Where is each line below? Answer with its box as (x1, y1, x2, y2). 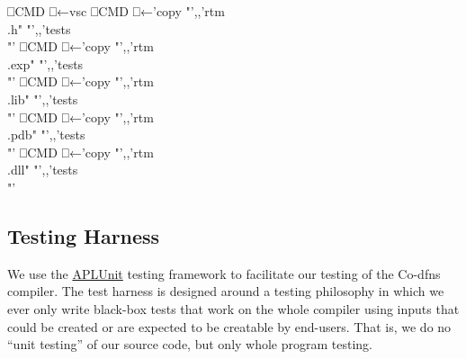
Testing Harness (7, 221, 160, 249)
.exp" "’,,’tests (7, 54, 84, 73)
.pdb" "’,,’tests (7, 125, 85, 144)
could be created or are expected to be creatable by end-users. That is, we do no (7, 317, 452, 336)
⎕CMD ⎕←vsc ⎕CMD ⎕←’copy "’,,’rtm (7, 2, 225, 20)
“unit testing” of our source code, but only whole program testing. (7, 335, 373, 354)
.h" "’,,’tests (7, 19, 71, 38)
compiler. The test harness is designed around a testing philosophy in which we (7, 282, 444, 301)
